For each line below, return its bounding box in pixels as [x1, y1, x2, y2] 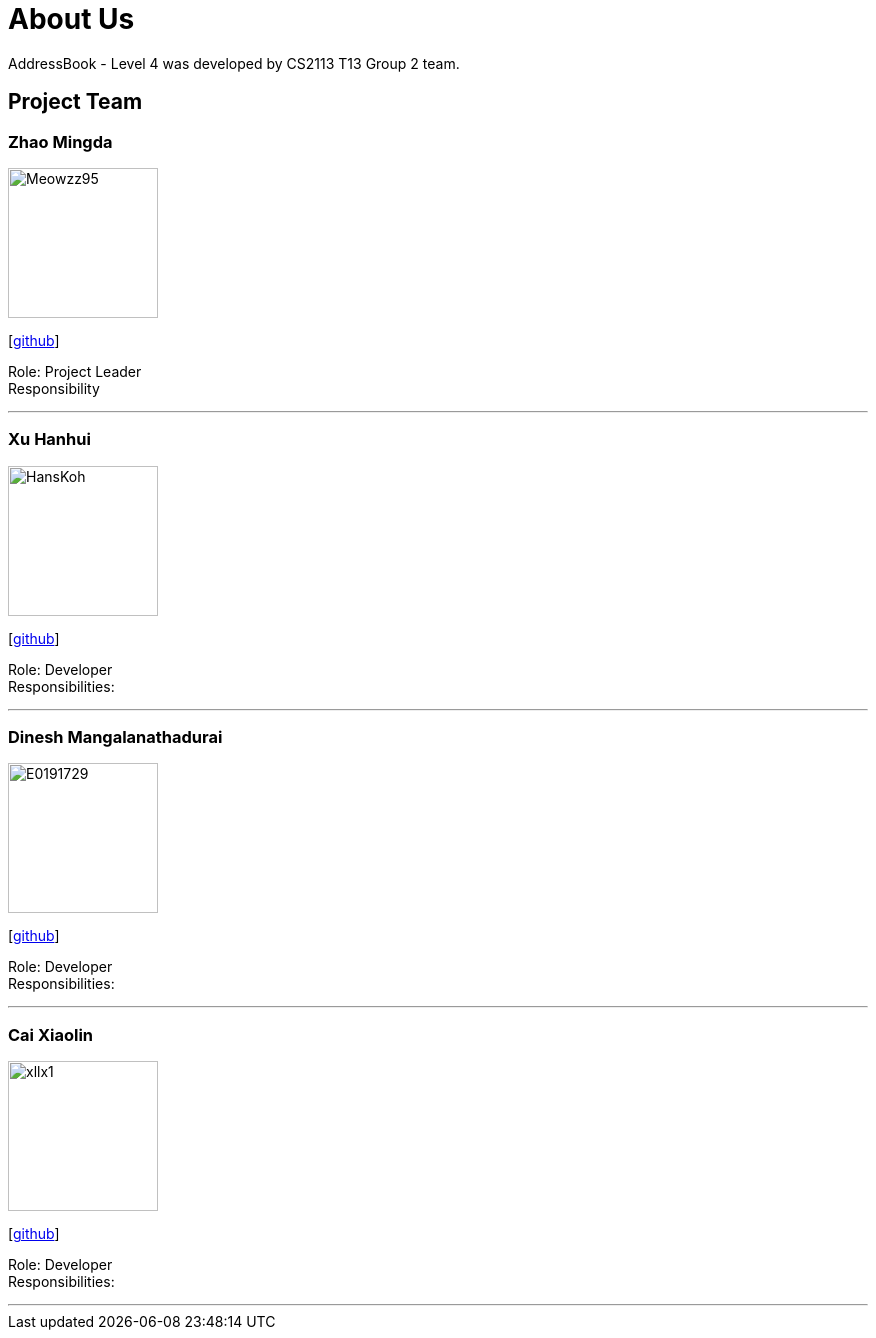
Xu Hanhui [8, 429, 91, 450]
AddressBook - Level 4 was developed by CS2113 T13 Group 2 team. [8, 54, 460, 72]
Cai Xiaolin [8, 1024, 94, 1045]
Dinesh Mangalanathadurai [8, 727, 223, 748]
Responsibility [8, 379, 100, 397]
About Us [8, 2, 135, 36]
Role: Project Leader [8, 362, 142, 380]
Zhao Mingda [8, 131, 113, 152]
